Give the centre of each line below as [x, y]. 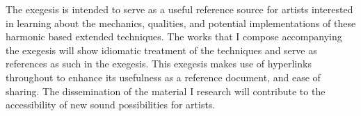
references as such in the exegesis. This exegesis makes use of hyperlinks [159, 64]
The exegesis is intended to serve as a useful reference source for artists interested [179, 9]
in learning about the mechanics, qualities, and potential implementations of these [181, 23]
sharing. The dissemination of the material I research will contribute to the [166, 91]
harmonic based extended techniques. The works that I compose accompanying [174, 36]
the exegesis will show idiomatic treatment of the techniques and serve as [161, 50]
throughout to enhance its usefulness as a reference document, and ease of [163, 77]
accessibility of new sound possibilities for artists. [111, 105]
